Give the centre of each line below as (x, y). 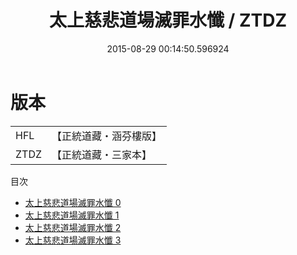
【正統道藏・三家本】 (102, 154)
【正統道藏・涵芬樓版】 (107, 136)
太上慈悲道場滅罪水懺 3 (73, 240)
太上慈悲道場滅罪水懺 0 (73, 202)
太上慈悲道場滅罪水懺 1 (72, 215)
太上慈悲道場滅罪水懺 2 (73, 227)
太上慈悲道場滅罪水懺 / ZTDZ (168, 20)
